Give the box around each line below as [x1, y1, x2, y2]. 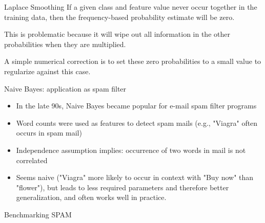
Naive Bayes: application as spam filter [4, 83, 127, 94]
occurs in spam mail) [16, 127, 82, 138]
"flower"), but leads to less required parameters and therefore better [16, 182, 229, 192]
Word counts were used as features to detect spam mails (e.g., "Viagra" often [16, 117, 258, 128]
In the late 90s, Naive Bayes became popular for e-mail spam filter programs [16, 100, 257, 111]
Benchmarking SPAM [4, 209, 72, 219]
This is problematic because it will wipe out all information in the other [4, 29, 230, 39]
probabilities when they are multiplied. [4, 38, 126, 49]
